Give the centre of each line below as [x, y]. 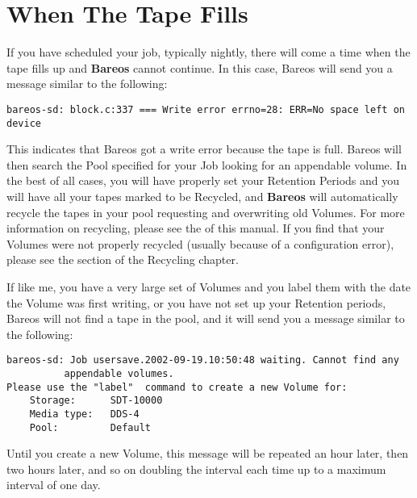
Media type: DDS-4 [84, 414]
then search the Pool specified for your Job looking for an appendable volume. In [207, 164]
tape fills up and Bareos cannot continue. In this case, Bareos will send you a [200, 67]
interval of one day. [54, 485]
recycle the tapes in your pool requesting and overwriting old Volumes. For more [206, 212]
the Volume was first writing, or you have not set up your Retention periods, [196, 302]
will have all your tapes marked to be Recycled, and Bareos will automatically [202, 196]
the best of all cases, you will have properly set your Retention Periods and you [203, 180]
